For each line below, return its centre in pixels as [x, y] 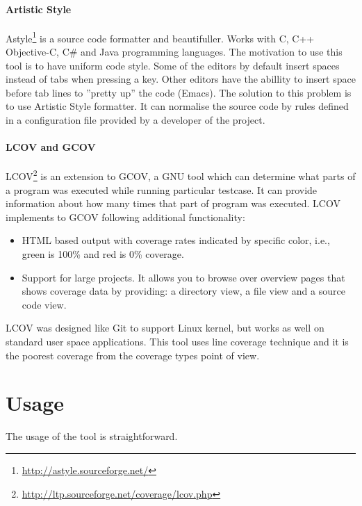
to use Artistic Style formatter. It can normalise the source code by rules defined [177, 106]
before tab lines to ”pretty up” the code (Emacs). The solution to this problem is [179, 92]
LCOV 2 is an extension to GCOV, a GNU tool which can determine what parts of [181, 175]
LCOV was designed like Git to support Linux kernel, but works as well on [165, 328]
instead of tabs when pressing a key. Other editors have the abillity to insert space [181, 79]
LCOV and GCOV [51, 147]
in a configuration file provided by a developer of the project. [135, 120]
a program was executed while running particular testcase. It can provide [162, 189]
